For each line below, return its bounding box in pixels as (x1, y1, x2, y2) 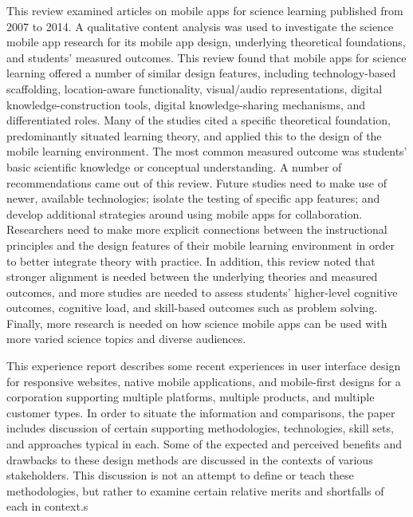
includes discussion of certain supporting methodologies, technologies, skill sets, (6, 420, 394, 436)
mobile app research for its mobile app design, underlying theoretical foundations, (6, 34, 406, 50)
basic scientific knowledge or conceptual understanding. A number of (6, 158, 342, 175)
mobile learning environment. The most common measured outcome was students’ (6, 143, 407, 160)
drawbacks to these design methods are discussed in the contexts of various (6, 451, 373, 468)
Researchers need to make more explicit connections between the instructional (6, 221, 387, 238)
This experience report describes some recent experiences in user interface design (6, 357, 401, 374)
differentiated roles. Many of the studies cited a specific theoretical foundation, (6, 112, 391, 128)
